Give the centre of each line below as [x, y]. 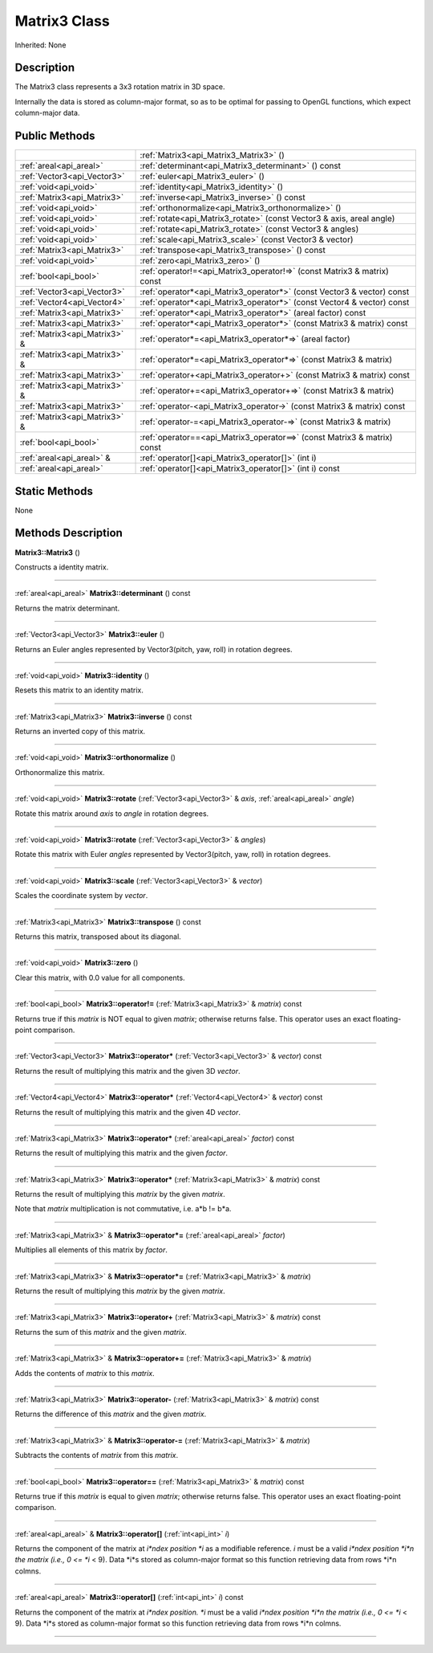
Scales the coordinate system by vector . [81, 896]
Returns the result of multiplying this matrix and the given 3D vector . [127, 1071]
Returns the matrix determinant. [67, 608]
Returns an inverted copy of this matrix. [80, 732]
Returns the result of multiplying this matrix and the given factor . [121, 1153]
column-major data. [47, 113]
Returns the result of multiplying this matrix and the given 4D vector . [127, 1112]
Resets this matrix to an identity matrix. [79, 690]
